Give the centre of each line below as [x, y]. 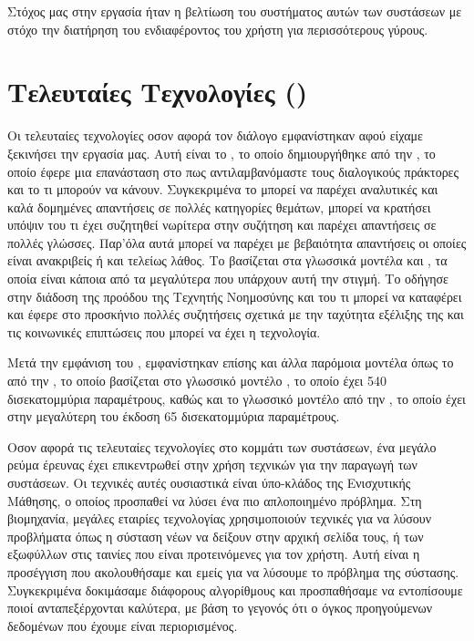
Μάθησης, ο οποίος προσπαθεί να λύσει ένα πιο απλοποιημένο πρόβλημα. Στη [215, 500]
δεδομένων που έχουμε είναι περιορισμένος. [123, 625]
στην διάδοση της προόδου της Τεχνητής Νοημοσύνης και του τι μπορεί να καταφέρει [235, 296]
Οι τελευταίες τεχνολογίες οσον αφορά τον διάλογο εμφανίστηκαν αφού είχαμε [215, 135]
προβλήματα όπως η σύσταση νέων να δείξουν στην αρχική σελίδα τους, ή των [216, 536]
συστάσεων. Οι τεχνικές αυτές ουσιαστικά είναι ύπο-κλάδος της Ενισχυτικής [209, 482]
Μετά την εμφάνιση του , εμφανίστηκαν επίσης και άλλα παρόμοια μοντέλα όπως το [231, 362]
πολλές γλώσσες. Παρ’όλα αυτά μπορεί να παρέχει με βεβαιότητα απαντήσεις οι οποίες [237, 242]
